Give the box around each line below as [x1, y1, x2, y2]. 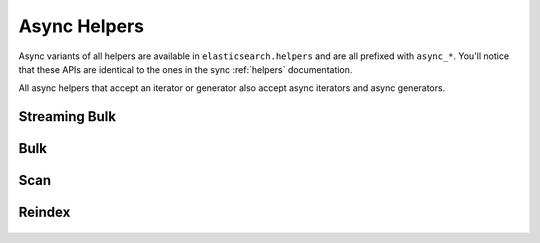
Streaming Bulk [18, 108, 117, 125]
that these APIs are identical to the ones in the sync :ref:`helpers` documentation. [18, 63, 353, 75]
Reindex [18, 204, 71, 221]
